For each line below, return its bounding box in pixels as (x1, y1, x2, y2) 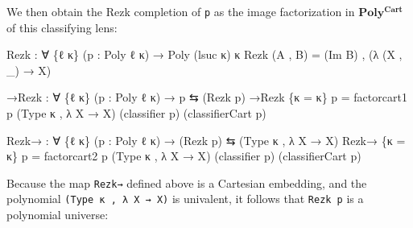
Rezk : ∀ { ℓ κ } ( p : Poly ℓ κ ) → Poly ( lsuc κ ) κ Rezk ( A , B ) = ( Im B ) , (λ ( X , (6, 46, 403, 63)
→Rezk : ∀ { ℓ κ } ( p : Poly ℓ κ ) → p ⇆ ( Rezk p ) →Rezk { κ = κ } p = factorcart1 (6, 89, 407, 106)
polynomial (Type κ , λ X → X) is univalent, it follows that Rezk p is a (6, 190, 364, 207)
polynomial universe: (6, 206, 109, 223)
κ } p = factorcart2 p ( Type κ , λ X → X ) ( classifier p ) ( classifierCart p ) (6, 147, 361, 164)
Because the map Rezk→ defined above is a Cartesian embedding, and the (6, 174, 367, 191)
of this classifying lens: (6, 19, 118, 35)
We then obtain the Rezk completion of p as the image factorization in (6, 3, 355, 19)
